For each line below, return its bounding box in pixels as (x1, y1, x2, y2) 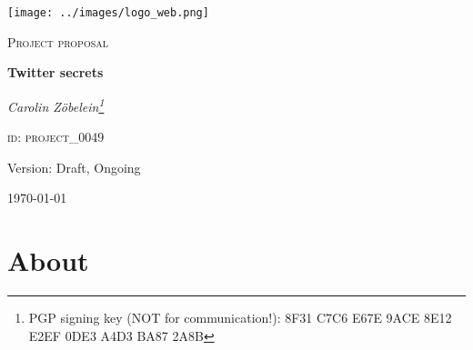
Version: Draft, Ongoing (7, 157, 141, 176)
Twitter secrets (7, 63, 104, 82)
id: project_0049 (7, 127, 105, 146)
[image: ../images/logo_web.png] (7, 6, 209, 19)
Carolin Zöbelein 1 (7, 94, 105, 115)
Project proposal (7, 32, 109, 51)
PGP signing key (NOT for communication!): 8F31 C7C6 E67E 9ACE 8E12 (28, 308, 452, 326)
